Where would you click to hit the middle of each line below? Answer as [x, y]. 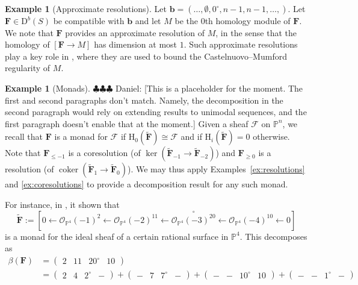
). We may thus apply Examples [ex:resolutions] [216, 169]
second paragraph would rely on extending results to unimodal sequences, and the [156, 112]
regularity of [28, 68]
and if [191, 136]
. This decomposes [273, 236]
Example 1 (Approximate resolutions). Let [86, 8]
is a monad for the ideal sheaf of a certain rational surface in [117, 236]
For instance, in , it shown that [62, 204]
